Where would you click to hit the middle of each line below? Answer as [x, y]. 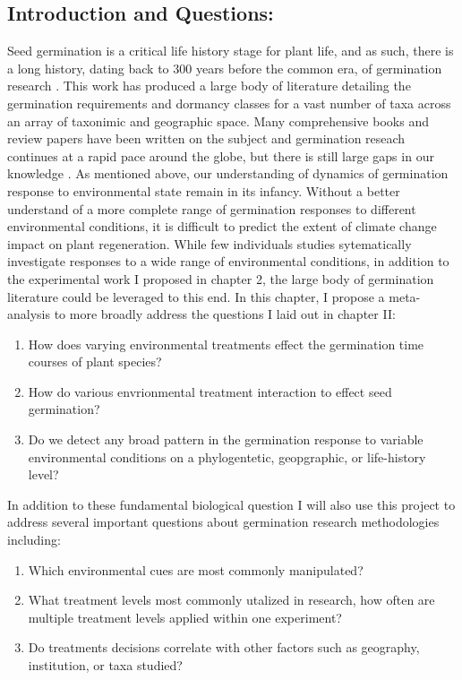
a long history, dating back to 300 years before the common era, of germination [225, 68]
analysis [29, 314]
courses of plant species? [95, 362]
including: [34, 540]
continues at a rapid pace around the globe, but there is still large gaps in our [221, 155]
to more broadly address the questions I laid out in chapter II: [225, 314]
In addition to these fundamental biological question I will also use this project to [231, 504]
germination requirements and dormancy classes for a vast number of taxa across [229, 103]
